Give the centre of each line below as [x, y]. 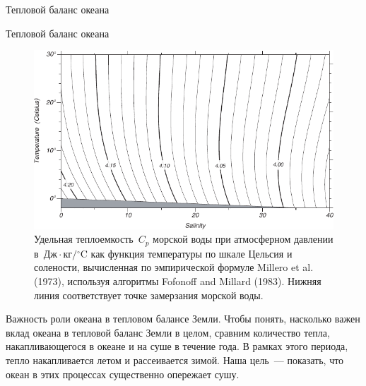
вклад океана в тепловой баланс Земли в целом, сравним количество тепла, [168, 332]
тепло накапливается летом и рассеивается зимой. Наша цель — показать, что [175, 360]
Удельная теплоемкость [84, 239]
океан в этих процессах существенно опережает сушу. [123, 374]
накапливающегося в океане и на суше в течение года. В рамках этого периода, [177, 346]
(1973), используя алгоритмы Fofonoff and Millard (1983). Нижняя [178, 281]
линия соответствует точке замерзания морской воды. [149, 295]
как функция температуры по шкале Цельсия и [191, 253]
